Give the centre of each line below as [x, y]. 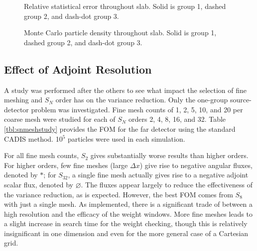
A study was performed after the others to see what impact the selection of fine [125, 90]
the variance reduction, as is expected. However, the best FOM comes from [119, 194]
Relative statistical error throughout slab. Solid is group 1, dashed [125, 6]
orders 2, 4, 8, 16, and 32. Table [177, 119]
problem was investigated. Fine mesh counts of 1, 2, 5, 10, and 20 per [137, 109]
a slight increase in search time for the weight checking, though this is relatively [126, 223]
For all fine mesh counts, [42, 155]
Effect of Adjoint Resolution [78, 69]
